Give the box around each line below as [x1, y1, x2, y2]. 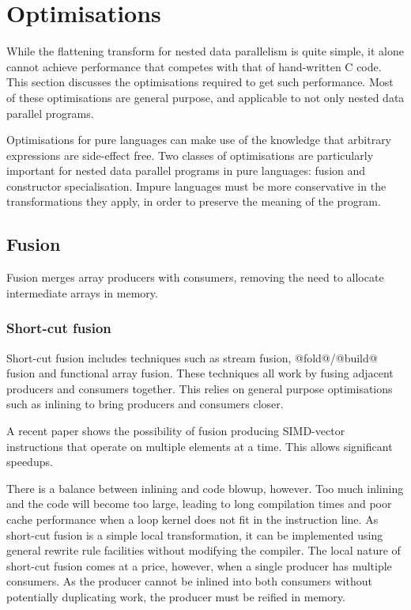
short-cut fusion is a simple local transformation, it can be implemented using [6, 526, 383, 543]
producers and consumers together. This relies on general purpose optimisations [6, 380, 393, 396]
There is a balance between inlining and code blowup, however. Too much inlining [6, 479, 404, 496]
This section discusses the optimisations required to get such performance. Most [6, 74, 394, 90]
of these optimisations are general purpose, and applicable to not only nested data [6, 89, 405, 105]
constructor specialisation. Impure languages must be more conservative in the [6, 177, 386, 194]
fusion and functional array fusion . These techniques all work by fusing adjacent [6, 365, 394, 381]
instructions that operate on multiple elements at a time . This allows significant [6, 438, 393, 454]
